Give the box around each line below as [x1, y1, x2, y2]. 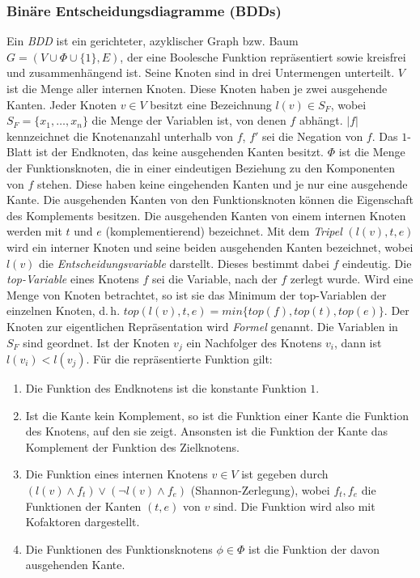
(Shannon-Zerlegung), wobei [190, 481, 330, 498]
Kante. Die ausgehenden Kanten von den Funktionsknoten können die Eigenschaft [6, 191, 414, 208]
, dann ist [334, 334, 382, 351]
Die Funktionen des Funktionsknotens [25, 540, 213, 557]
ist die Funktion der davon [248, 540, 380, 557]
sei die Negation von [262, 127, 363, 144]
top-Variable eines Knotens [6, 270, 139, 287]
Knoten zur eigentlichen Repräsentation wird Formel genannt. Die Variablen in [6, 317, 398, 334]
